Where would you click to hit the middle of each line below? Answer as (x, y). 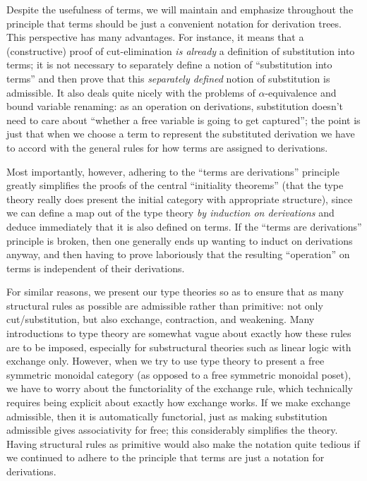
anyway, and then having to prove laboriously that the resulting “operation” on (178, 254)
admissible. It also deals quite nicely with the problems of (131, 92)
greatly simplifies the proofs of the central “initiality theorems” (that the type (175, 185)
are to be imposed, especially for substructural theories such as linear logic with (179, 347)
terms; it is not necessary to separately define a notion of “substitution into (169, 65)
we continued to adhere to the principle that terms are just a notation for (166, 457)
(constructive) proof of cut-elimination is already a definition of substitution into (181, 50)
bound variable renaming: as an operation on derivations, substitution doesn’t (175, 106)
